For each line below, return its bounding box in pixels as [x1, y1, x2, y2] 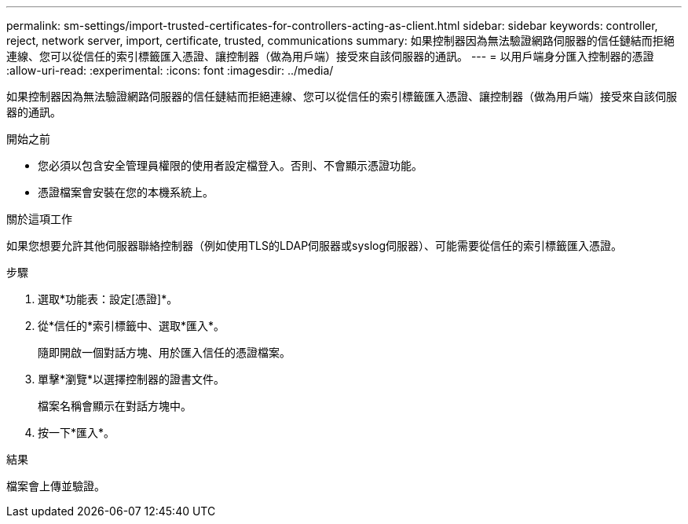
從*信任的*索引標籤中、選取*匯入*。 [38, 319, 225, 332]
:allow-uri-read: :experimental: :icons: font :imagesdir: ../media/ [6, 64, 334, 77]
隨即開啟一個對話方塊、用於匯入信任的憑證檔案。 [38, 346, 291, 359]
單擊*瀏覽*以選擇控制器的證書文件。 [38, 372, 225, 386]
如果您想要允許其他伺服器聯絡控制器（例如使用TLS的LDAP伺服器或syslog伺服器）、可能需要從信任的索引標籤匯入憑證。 [6, 239, 623, 252]
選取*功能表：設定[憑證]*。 [38, 292, 178, 306]
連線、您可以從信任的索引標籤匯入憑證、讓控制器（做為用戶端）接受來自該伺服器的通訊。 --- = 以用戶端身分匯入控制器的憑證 [6, 49, 654, 63]
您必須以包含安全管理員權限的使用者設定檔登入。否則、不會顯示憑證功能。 [38, 159, 423, 172]
